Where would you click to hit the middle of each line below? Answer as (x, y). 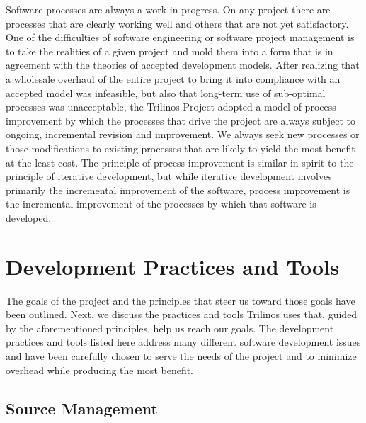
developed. (29, 217)
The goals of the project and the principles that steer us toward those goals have (181, 300)
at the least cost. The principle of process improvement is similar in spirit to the (180, 162)
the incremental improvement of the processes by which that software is (161, 204)
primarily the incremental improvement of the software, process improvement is (178, 190)
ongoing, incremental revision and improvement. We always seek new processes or (183, 134)
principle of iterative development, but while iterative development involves (169, 176)
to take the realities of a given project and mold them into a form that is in (170, 51)
